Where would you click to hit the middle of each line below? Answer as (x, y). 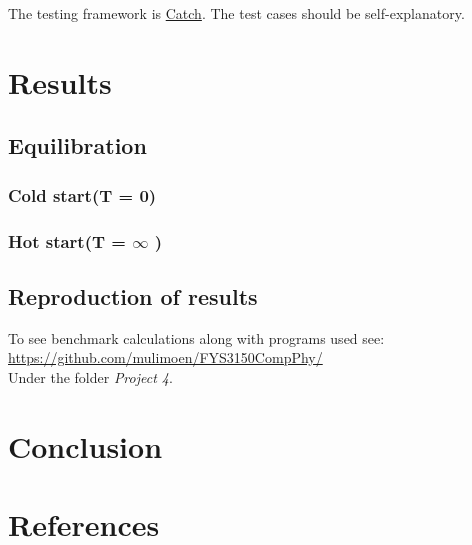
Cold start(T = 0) (82, 194)
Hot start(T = (67, 240)
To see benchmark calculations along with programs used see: (196, 337)
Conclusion (85, 445)
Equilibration (77, 145)
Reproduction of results (133, 295)
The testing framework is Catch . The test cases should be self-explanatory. (236, 13)
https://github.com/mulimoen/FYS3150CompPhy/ (165, 357)
